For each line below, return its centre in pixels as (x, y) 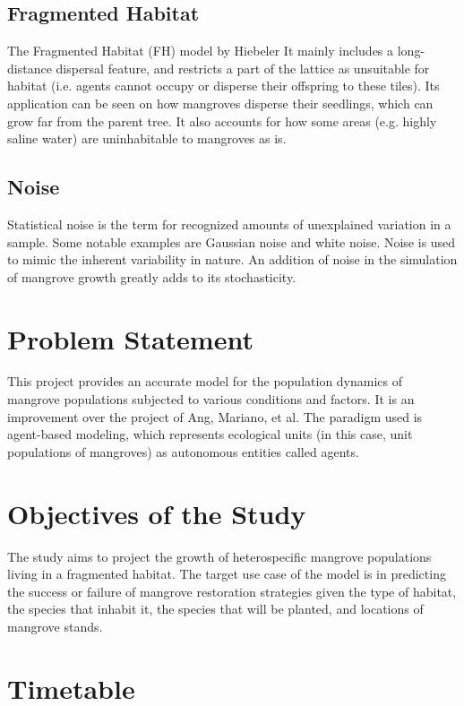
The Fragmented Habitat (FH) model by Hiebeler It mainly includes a (201, 51)
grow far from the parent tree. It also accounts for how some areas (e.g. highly (222, 121)
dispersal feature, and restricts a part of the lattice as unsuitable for (243, 68)
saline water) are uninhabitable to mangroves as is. (147, 138)
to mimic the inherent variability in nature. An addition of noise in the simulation (232, 259)
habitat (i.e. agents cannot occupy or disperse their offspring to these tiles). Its (223, 86)
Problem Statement (130, 338)
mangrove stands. (55, 626)
